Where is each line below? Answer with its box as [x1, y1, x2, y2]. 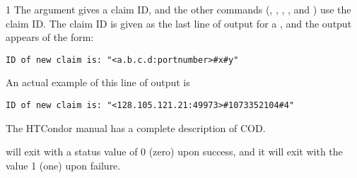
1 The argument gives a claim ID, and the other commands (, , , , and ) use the [6, 2, 351, 16]
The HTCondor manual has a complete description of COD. [6, 120, 266, 135]
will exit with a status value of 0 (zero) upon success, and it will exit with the [6, 144, 343, 159]
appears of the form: [6, 30, 94, 44]
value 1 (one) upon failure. [6, 158, 121, 172]
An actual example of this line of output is [6, 75, 190, 90]
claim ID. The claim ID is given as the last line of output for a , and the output [6, 16, 352, 30]
